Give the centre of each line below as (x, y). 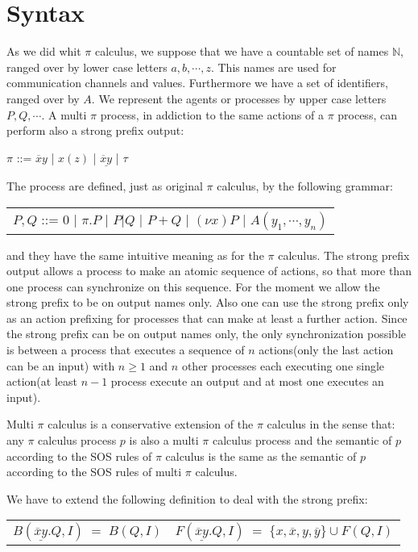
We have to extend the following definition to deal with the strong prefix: (187, 498)
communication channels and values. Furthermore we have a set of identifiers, (197, 83)
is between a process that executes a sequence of (126, 350)
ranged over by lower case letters (87, 67)
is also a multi (164, 440)
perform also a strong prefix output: (95, 130)
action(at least (42, 381)
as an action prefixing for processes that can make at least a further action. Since (207, 318)
